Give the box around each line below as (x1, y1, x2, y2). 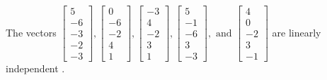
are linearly (272, 25, 321, 39)
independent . (6, 61, 65, 76)
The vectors (6, 25, 57, 39)
